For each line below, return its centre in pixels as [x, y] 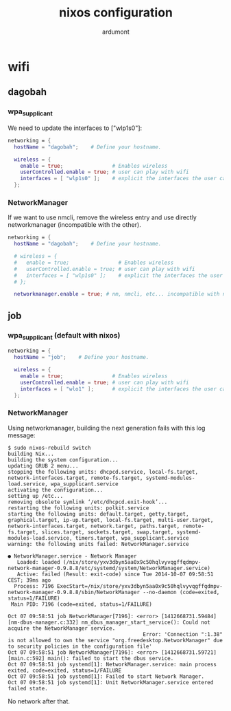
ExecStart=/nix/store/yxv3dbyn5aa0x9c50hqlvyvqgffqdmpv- [140, 586]
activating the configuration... [56, 490]
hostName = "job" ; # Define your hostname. [82, 358]
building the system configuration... [63, 460]
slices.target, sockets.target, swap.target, [108, 532]
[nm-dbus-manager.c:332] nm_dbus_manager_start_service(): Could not [109, 622]
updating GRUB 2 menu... [43, 466]
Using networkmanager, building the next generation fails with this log [107, 428]
